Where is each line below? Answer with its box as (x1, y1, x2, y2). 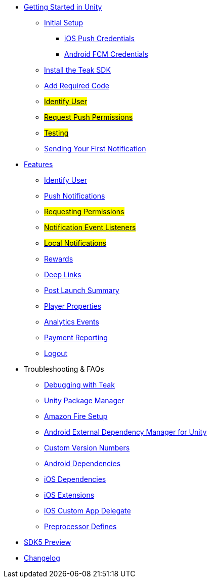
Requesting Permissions (44, 207, 124, 216)
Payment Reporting (44, 333, 108, 342)
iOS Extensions (44, 491, 95, 499)
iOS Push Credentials (64, 34, 135, 43)
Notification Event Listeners (44, 223, 136, 232)
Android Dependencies (44, 459, 121, 468)
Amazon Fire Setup (44, 412, 108, 421)
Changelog (24, 554, 60, 562)
